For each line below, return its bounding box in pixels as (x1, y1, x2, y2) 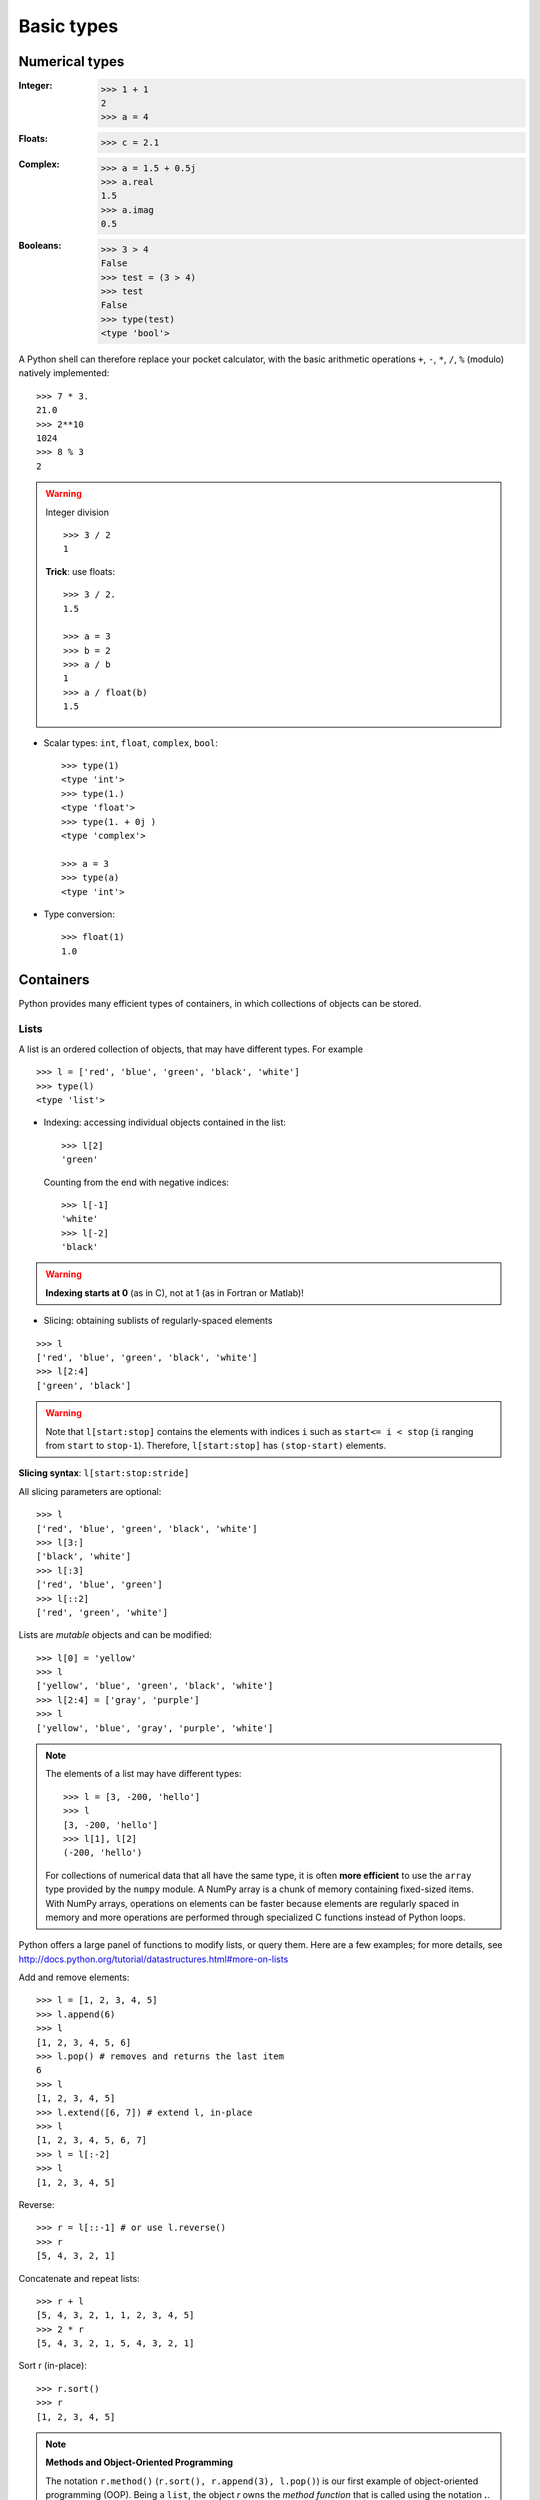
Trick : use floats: (45, 565, 116, 577)
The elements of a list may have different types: (45, 1768, 242, 1780)
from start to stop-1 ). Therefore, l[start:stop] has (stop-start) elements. (45, 1439, 387, 1451)
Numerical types (18, 53, 125, 70)
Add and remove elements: (18, 1971, 130, 1984)
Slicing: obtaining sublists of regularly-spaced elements (43, 1315, 273, 1327)
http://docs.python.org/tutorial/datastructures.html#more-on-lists (18, 1953, 289, 1965)
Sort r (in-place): (18, 2360, 87, 2372)
